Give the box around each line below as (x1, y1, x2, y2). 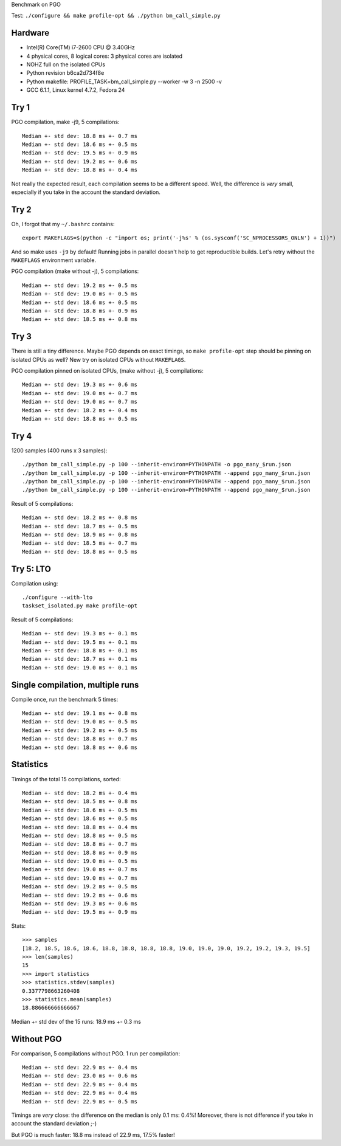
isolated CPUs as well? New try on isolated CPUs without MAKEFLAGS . (11, 356, 186, 363)
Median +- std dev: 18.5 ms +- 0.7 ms (22, 540, 138, 547)
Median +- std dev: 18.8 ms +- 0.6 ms (22, 744, 138, 751)
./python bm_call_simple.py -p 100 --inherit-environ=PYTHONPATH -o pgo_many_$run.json (22, 461, 292, 468)
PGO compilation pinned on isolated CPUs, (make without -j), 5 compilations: (11, 367, 204, 374)
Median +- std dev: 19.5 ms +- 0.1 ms (22, 638, 138, 646)
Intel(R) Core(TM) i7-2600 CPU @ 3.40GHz (26, 44, 135, 51)
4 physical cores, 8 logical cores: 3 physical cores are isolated (26, 52, 182, 60)
